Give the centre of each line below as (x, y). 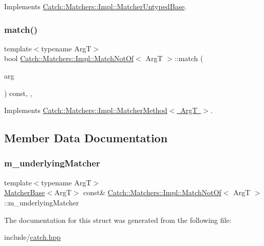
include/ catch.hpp (33, 237)
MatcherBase (25, 192)
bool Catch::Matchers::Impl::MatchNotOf (69, 58)
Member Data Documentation (86, 138)
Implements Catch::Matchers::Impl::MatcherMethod (86, 110)
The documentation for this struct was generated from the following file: (118, 220)
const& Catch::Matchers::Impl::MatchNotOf (152, 192)
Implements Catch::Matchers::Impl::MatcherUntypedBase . (96, 6)
